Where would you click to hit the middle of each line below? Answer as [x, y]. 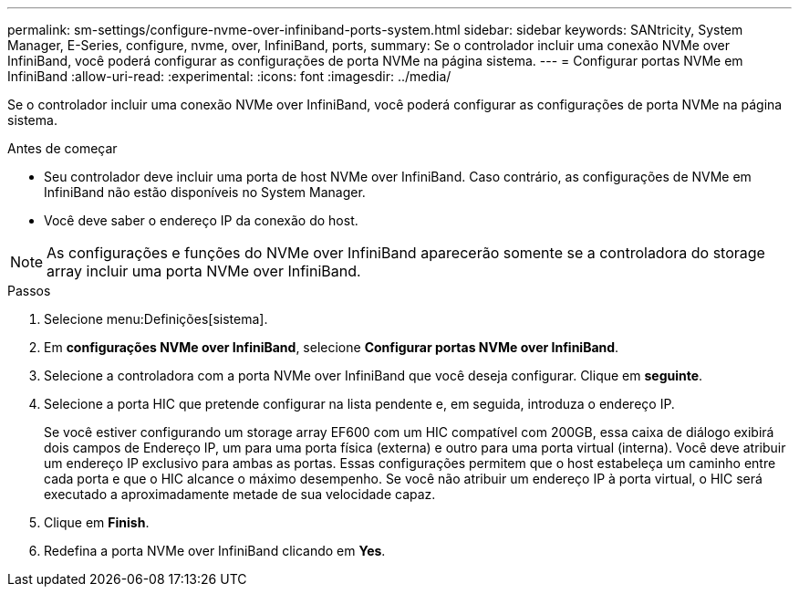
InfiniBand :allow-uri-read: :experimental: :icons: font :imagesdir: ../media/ [229, 76]
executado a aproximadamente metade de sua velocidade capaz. [240, 494]
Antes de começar [62, 148]
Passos [29, 291]
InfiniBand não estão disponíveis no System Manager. [205, 192]
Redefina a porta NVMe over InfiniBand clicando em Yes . [215, 551]
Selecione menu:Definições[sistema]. [156, 319]
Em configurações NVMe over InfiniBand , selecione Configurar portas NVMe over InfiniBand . [332, 347]
